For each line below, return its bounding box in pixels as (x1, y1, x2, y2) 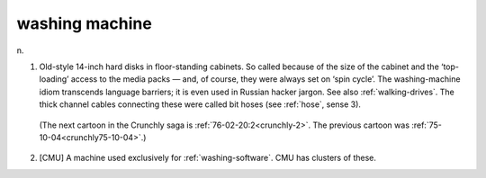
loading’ (39, 74, 69, 85)
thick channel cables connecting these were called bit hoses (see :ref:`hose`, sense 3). (39, 99, 362, 110)
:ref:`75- (410, 120, 443, 130)
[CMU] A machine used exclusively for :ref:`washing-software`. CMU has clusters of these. (39, 153, 377, 164)
